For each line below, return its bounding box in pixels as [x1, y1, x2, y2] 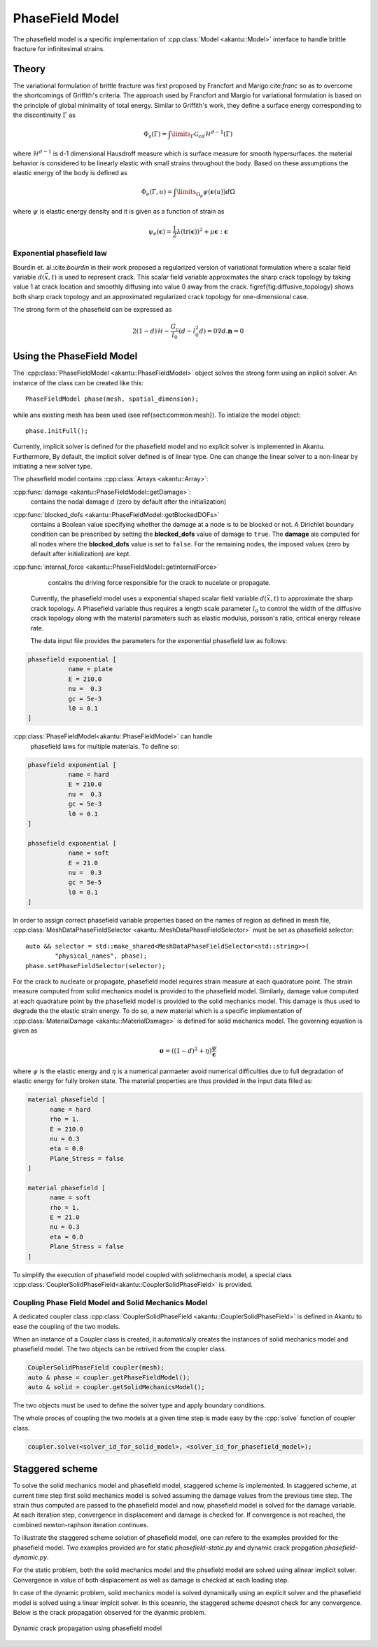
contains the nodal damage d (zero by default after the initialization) [30, 497, 227, 506]
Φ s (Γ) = [143, 130, 167, 139]
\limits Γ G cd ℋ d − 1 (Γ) [171, 129, 233, 139]
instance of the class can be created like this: [13, 378, 143, 387]
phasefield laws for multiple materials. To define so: [30, 742, 180, 750]
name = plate [68, 666, 113, 673]
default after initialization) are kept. [30, 550, 131, 558]
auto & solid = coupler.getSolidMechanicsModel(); [27, 1384, 206, 1391]
